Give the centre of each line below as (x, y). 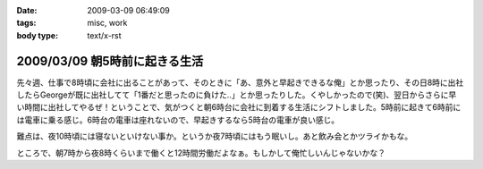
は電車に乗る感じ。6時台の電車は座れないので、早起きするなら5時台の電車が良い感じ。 (178, 120)
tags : (26, 23)
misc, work (107, 23)
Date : (27, 10)
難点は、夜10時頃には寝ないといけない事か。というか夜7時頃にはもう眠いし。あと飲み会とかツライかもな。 (215, 136)
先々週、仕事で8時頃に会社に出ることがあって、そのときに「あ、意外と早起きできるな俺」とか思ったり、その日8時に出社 (240, 82)
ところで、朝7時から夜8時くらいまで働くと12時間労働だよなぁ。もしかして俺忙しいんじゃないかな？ (201, 153)
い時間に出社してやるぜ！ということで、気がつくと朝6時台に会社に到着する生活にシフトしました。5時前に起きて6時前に (239, 107)
